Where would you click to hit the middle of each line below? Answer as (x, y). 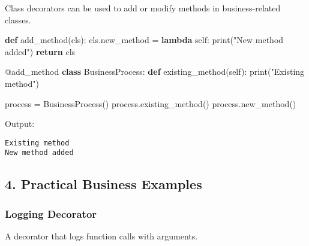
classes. (18, 19)
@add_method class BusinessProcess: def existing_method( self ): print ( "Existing (155, 72)
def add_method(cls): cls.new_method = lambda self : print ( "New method (144, 40)
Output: (20, 124)
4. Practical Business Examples (103, 184)
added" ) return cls (40, 51)
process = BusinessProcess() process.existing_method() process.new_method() (151, 103)
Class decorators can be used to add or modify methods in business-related (143, 8)
